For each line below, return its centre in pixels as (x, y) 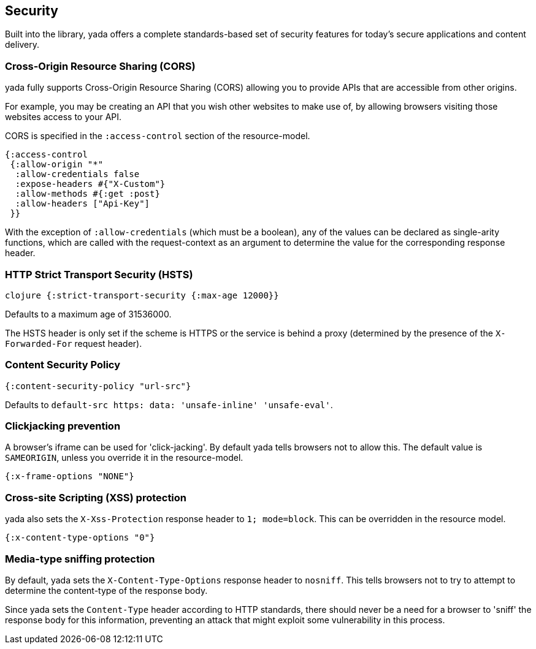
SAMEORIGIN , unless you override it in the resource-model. (124, 458)
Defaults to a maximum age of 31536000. (88, 314)
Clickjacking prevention (63, 426)
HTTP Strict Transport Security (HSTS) (99, 274)
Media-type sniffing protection (80, 559)
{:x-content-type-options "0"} (80, 538)
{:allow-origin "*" (57, 165)
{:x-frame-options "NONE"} (70, 476)
